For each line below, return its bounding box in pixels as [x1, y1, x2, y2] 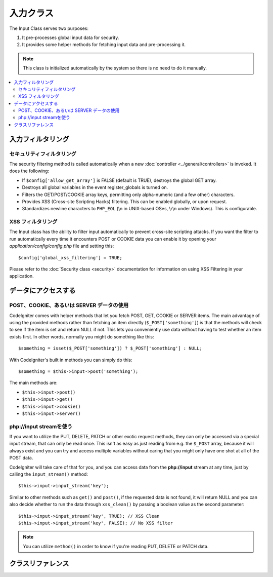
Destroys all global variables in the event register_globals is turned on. [22, 184, 168, 190]
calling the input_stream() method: [9, 471, 88, 477]
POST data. [9, 455, 33, 461]
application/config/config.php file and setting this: [9, 243, 114, 249]
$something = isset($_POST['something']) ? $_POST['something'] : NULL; [18, 345, 202, 352]
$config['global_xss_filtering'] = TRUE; [18, 255, 122, 260]
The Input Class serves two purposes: [9, 25, 88, 31]
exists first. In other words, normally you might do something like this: [9, 333, 154, 339]
